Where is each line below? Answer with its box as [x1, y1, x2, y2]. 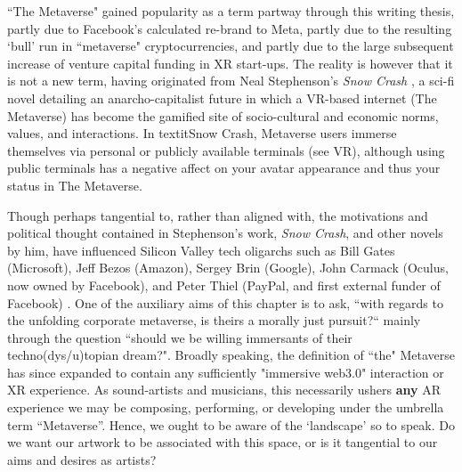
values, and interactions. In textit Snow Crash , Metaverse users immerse [7, 124, 397, 142]
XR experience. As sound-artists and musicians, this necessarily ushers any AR [7, 380, 442, 399]
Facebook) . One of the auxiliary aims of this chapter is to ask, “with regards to [7, 293, 443, 312]
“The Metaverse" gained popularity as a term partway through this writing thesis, [7, 2, 455, 20]
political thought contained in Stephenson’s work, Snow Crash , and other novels [7, 224, 443, 242]
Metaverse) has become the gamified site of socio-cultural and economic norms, [7, 106, 439, 125]
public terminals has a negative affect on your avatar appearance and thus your [7, 159, 441, 177]
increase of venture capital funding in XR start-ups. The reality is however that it [7, 53, 453, 72]
